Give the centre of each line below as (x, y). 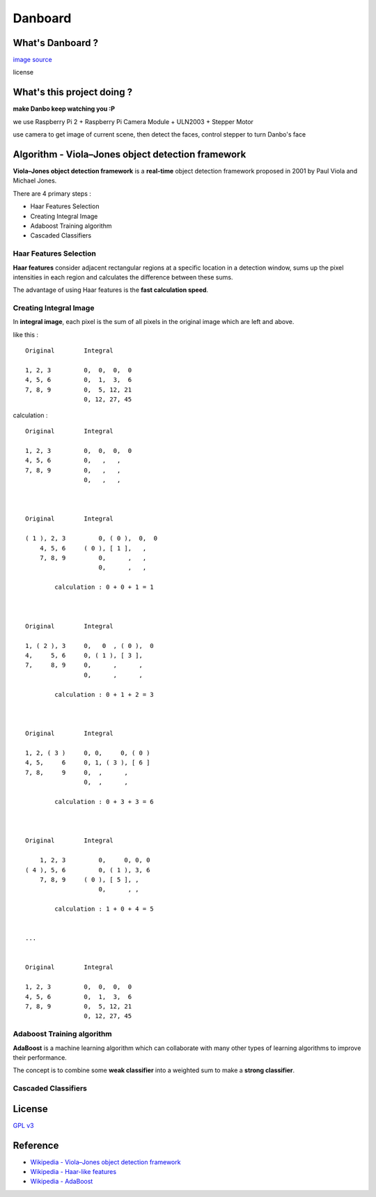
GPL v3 (23, 1125)
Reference (36, 1145)
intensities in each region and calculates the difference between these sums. (123, 277)
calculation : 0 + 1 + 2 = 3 (104, 694)
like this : (25, 334)
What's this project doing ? (72, 92)
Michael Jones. (35, 180)
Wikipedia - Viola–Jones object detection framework (105, 1162)
